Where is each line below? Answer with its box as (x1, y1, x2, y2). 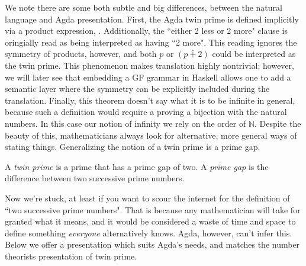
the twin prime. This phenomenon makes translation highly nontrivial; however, (5, 59, 294, 71)
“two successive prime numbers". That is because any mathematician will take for (5, 203, 301, 216)
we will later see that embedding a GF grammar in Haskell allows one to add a (5, 70, 291, 83)
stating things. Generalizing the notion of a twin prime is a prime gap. (5, 140, 260, 153)
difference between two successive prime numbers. (5, 172, 185, 184)
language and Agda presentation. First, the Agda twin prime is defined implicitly (5, 12, 299, 25)
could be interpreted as (212, 47, 296, 60)
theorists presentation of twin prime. (5, 249, 137, 262)
